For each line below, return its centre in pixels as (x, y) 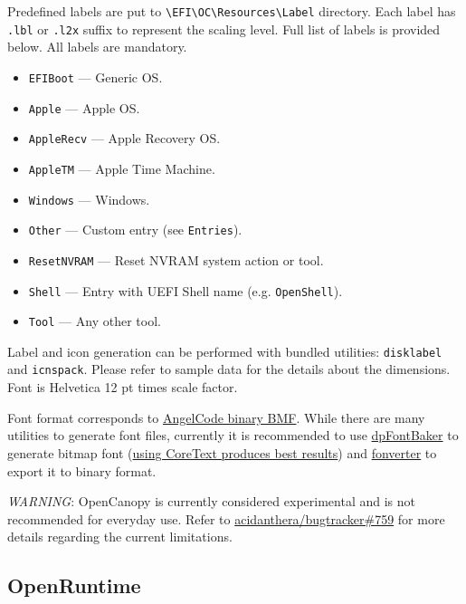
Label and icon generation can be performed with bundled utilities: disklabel (225, 351)
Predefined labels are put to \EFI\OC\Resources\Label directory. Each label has (232, 11)
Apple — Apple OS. (84, 107)
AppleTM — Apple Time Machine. (122, 168)
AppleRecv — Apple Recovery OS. (124, 138)
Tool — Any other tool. (95, 321)
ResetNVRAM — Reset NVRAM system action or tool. (176, 259)
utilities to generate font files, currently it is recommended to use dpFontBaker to (233, 435)
